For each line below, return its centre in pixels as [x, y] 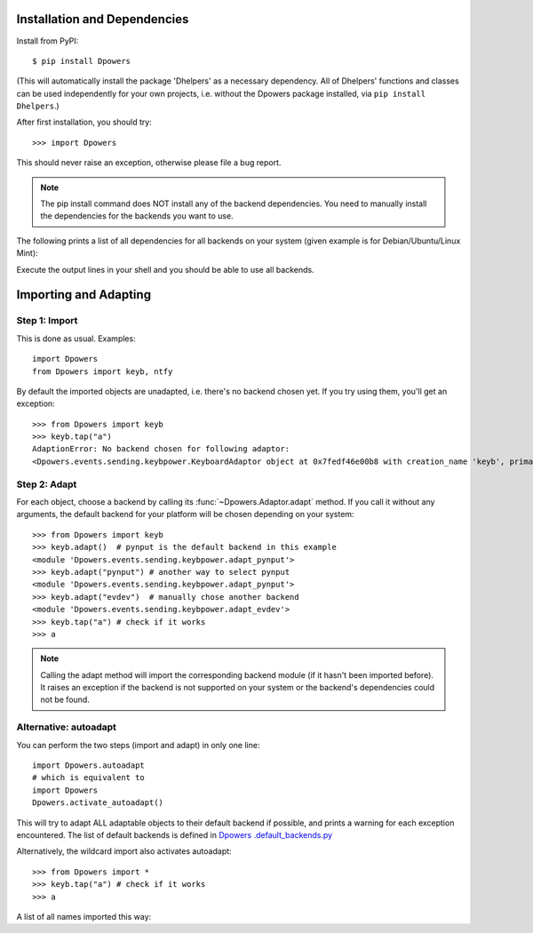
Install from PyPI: [48, 41]
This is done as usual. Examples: [76, 339]
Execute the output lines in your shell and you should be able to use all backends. [165, 269]
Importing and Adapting [84, 295]
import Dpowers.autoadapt [89, 766]
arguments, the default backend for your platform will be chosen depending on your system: [185, 514]
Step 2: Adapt [47, 484]
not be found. [65, 700]
